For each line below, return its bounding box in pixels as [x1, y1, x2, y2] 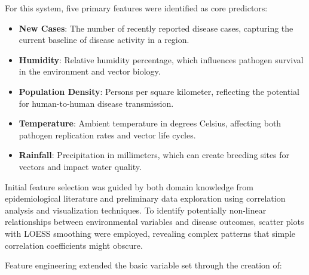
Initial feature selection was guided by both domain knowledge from [5, 180, 253, 193]
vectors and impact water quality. [19, 160, 142, 172]
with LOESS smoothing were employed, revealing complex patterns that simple [5, 227, 296, 239]
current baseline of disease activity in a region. [19, 33, 189, 46]
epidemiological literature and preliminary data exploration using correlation [5, 192, 286, 205]
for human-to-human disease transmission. [19, 97, 174, 109]
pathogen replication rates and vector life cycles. [19, 128, 196, 141]
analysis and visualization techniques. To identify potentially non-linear [5, 203, 267, 216]
